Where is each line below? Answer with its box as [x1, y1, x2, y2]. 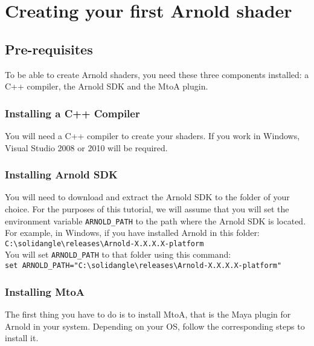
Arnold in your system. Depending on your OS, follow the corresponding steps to [5, 319, 305, 332]
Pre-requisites [5, 39, 93, 58]
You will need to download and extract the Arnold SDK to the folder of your [5, 191, 290, 203]
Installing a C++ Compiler [5, 105, 140, 120]
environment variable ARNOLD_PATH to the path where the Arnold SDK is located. [5, 214, 306, 227]
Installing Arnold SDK [5, 167, 118, 182]
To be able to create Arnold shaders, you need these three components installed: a [5, 68, 309, 80]
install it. [5, 331, 39, 344]
